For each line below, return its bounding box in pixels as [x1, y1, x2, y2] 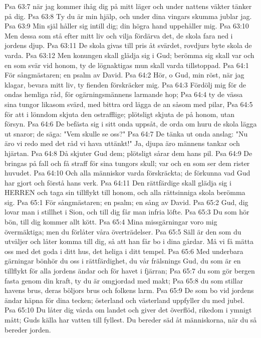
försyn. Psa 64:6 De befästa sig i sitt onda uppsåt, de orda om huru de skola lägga [5, 118, 257, 129]
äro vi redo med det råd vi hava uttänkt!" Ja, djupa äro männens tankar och [5, 138, 240, 148]
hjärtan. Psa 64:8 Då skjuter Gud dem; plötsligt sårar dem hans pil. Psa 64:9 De [5, 147, 252, 158]
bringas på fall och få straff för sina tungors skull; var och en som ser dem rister [5, 157, 250, 168]
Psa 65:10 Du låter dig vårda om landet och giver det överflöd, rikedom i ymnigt [5, 304, 252, 315]
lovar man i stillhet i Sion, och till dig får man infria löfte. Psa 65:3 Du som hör [5, 206, 249, 217]
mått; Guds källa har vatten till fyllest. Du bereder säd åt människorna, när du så [5, 314, 257, 324]
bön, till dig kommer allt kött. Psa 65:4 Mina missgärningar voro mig [5, 216, 217, 227]
